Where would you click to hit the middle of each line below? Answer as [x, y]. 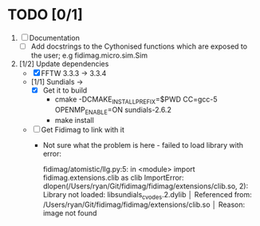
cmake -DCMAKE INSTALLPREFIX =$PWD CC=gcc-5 [136, 100]
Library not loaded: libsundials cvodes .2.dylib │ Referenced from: [147, 195]
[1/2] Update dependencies [64, 64]
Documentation [55, 38]
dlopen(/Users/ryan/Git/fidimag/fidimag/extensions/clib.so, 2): [146, 186]
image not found [70, 213]
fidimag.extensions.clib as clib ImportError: [113, 177]
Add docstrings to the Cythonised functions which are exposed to [139, 46]
